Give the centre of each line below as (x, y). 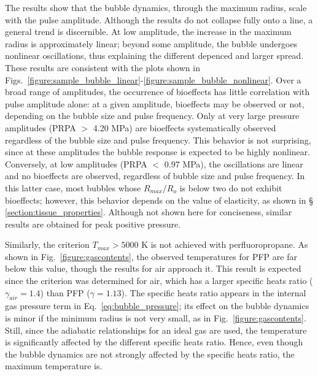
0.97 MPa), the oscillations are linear (234, 163)
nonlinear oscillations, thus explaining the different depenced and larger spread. (154, 56)
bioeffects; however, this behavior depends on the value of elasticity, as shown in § (159, 200)
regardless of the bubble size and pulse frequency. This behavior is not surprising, (158, 140)
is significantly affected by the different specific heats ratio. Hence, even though (154, 342)
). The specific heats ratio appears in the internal (214, 292)
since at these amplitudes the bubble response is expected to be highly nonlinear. (158, 152)
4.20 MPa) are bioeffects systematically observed (184, 127)
